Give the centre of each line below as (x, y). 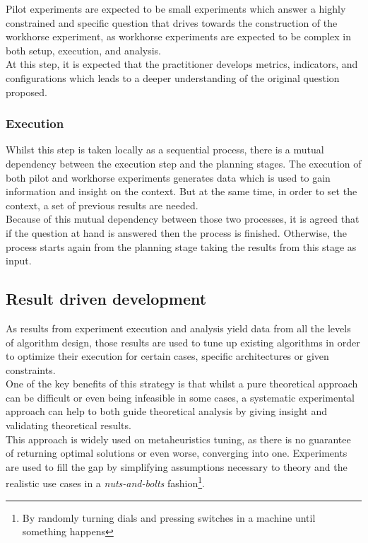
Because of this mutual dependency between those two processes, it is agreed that (183, 219)
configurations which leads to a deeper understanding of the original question (173, 77)
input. (19, 261)
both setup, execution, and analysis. (83, 50)
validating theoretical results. (69, 425)
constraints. (31, 369)
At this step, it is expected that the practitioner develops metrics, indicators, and (182, 64)
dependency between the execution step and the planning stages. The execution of (184, 163)
